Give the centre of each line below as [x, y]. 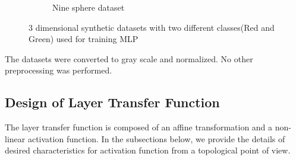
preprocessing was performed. [59, 70]
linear [15, 138]
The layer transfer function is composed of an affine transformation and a [139, 127]
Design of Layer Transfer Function [112, 102]
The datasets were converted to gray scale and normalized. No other [129, 58]
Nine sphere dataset [89, 7]
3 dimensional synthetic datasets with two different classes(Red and [152, 27]
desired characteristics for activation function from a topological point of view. [148, 150]
